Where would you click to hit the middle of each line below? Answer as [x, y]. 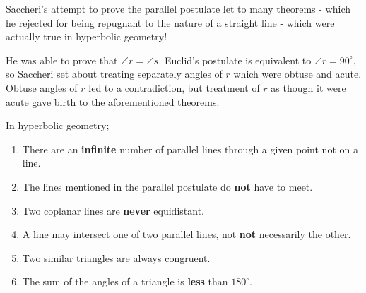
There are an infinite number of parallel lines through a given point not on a [190, 149]
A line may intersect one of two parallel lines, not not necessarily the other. [187, 234]
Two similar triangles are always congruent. [116, 257]
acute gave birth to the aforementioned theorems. [113, 101]
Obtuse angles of [42, 87]
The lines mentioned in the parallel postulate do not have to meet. [167, 186]
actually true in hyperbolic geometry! [87, 36]
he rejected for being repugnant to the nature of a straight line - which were [170, 22]
